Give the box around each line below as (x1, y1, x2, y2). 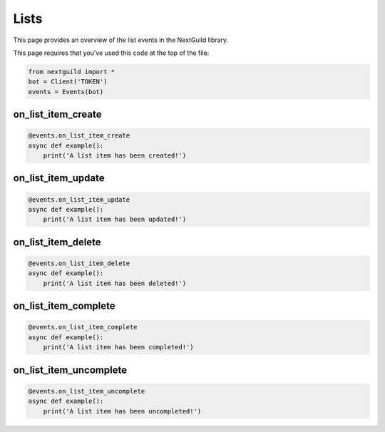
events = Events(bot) (28, 88, 104, 96)
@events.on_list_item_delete (28, 259, 130, 267)
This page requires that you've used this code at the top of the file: (13, 48, 210, 57)
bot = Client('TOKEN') (28, 78, 108, 86)
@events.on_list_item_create (28, 132, 130, 140)
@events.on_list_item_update (28, 195, 130, 203)
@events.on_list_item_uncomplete (28, 387, 145, 395)
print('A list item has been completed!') (43, 343, 194, 351)
